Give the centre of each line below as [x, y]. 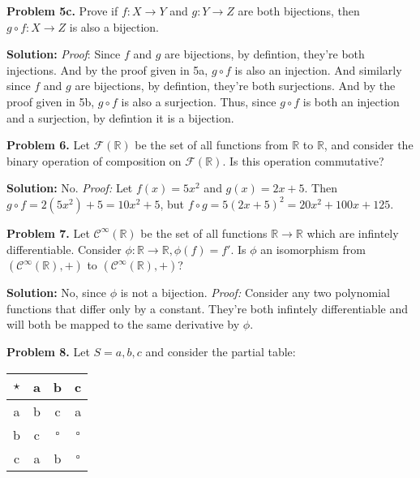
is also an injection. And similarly [318, 69]
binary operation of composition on [94, 160]
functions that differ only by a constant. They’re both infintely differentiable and [207, 308]
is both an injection [351, 101]
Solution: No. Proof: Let [70, 188]
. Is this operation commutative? [303, 160]
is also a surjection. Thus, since [199, 101]
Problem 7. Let [48, 233]
